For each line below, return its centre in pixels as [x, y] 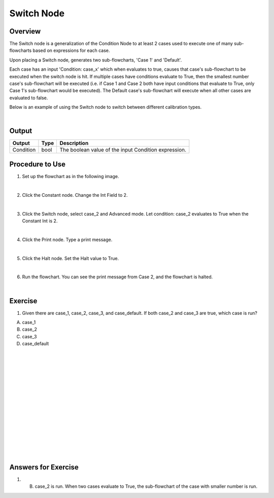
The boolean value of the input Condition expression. [123, 150]
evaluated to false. [29, 98]
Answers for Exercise [44, 467]
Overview [25, 31]
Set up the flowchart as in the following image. [71, 176]
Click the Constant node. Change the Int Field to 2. [75, 195]
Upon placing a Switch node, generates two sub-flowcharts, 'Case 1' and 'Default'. [96, 60]
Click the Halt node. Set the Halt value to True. [71, 258]
